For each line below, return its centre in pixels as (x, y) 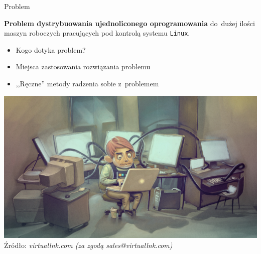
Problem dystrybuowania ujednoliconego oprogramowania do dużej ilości (129, 23)
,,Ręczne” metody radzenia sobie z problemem (87, 84)
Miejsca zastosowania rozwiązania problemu (83, 67)
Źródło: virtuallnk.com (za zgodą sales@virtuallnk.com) (88, 245)
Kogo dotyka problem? (51, 49)
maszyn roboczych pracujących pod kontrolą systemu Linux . (97, 33)
